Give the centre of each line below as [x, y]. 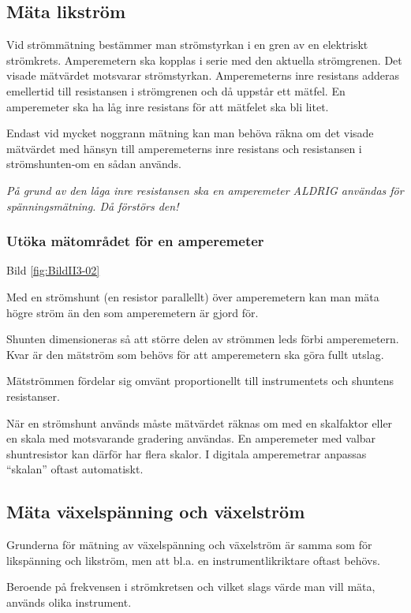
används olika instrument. [69, 602]
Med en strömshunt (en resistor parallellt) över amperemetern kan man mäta [193, 296]
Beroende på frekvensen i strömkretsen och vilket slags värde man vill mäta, [191, 587]
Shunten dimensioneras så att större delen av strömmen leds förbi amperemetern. [203, 339]
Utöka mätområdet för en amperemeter [135, 241]
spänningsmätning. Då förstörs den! [93, 206]
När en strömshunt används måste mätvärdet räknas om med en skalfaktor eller [200, 422]
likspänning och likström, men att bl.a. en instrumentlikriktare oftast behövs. [193, 560]
